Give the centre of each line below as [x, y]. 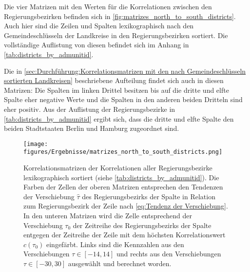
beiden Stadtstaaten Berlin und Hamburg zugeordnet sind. [92, 128]
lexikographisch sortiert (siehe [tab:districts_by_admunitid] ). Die [121, 177]
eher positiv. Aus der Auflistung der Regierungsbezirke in [90, 109]
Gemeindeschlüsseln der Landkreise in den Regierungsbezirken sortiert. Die [116, 35]
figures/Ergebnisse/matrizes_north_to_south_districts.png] [123, 152]
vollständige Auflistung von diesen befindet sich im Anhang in [96, 45]
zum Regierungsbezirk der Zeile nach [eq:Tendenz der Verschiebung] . [126, 206]
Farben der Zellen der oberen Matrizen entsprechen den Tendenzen [123, 187]
